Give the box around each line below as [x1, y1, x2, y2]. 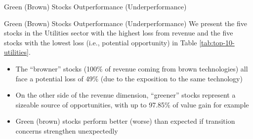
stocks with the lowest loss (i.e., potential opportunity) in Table [4, 37, 197, 47]
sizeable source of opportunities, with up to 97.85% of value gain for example [15, 99, 249, 109]
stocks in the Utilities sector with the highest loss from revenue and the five [4, 28, 233, 38]
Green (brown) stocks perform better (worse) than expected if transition [15, 116, 235, 126]
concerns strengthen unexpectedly [15, 125, 118, 136]
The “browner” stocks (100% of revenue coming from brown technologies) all [15, 63, 248, 73]
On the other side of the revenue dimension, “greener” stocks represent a [15, 90, 236, 100]
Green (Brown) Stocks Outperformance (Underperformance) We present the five [4, 18, 247, 28]
